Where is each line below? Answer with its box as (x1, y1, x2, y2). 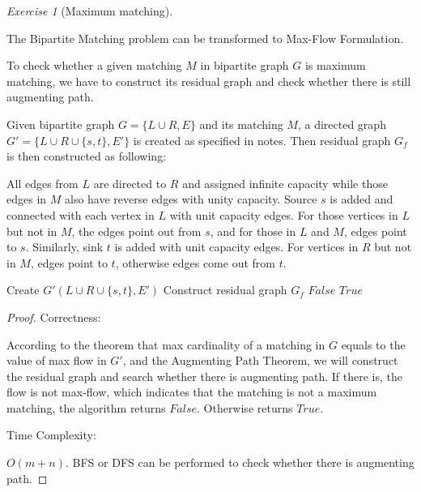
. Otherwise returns (196, 399, 293, 416)
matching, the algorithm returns (6, 399, 166, 416)
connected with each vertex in (6, 206, 155, 223)
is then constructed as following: (6, 148, 167, 165)
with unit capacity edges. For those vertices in (169, 206, 398, 223)
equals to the (341, 336, 406, 353)
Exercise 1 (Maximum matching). (6, 2, 173, 19)
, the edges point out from (71, 222, 202, 239)
